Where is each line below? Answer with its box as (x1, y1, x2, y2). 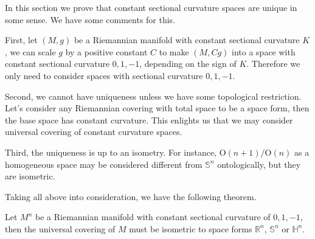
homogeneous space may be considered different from (5, 158, 202, 170)
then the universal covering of (5, 222, 116, 235)
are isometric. (5, 170, 55, 182)
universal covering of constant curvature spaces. (5, 125, 182, 138)
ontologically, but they (217, 158, 301, 170)
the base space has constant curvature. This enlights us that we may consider (5, 113, 293, 126)
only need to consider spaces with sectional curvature (5, 69, 203, 81)
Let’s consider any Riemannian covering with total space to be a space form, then (5, 102, 310, 114)
